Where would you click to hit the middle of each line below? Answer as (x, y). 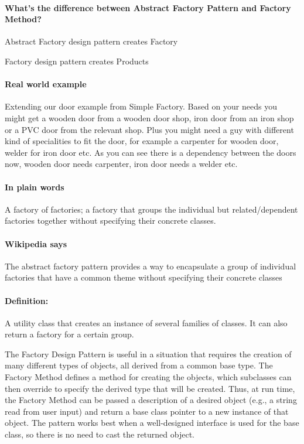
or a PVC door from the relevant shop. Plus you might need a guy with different (149, 129)
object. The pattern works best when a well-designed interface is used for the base (152, 423)
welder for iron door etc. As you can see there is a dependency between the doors (151, 152)
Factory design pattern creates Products (77, 61)
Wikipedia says (36, 243)
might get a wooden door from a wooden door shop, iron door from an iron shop (149, 117)
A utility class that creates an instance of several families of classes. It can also (146, 322)
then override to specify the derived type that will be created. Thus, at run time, (150, 388)
